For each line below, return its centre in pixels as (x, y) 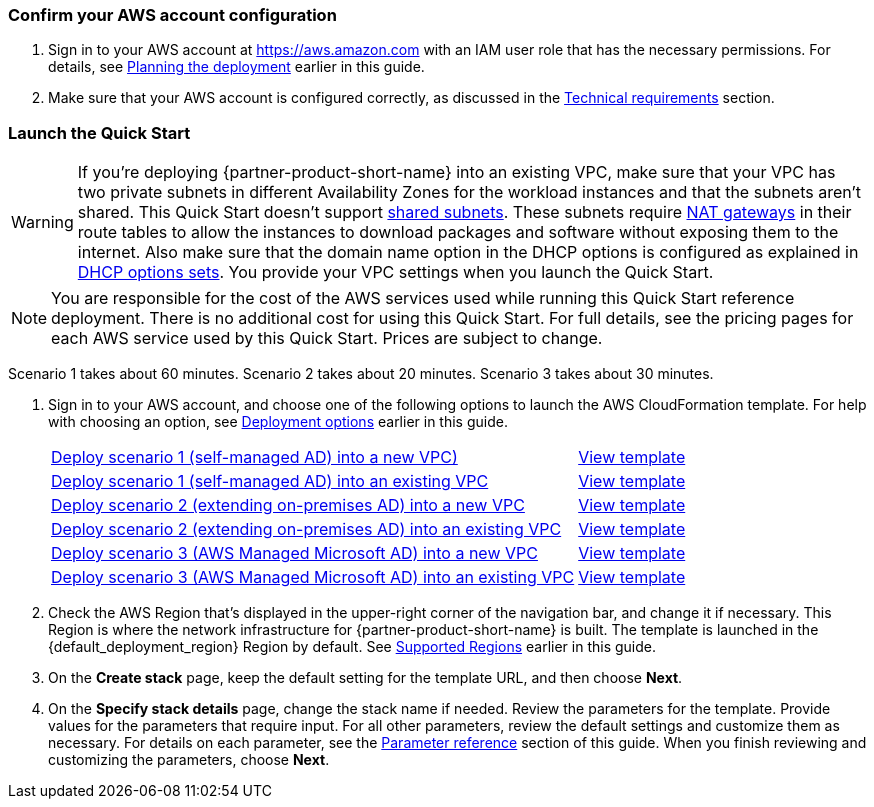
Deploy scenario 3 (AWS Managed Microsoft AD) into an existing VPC (313, 577)
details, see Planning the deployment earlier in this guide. (236, 67)
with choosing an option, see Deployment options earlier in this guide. (278, 422)
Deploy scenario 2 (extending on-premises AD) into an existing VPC (306, 529)
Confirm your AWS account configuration (172, 15)
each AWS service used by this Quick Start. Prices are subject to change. (327, 338)
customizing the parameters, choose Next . (189, 760)
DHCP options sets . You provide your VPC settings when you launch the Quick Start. (395, 272)
